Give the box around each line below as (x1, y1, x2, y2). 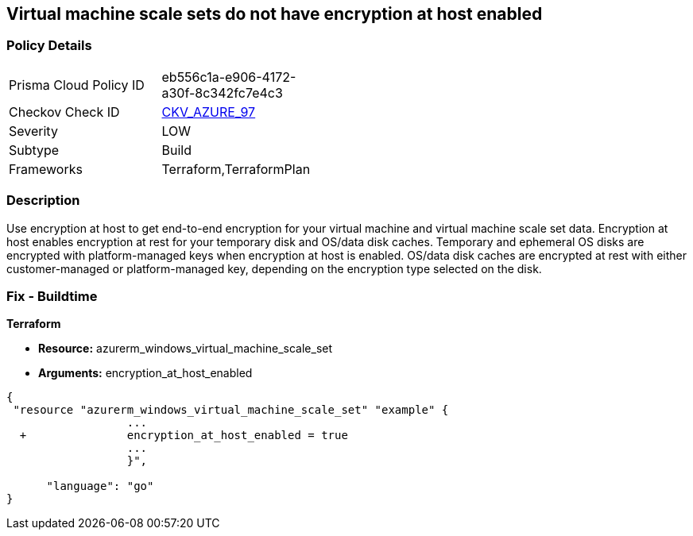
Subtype (9, 141, 60, 158)
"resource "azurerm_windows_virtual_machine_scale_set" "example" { (13, 403, 449, 417)
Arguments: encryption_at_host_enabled (38, 366, 253, 380)
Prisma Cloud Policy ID (9, 76, 145, 93)
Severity (9, 122, 58, 139)
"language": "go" (46, 480, 154, 493)
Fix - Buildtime (6, 287, 98, 304)
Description (6, 192, 80, 209)
